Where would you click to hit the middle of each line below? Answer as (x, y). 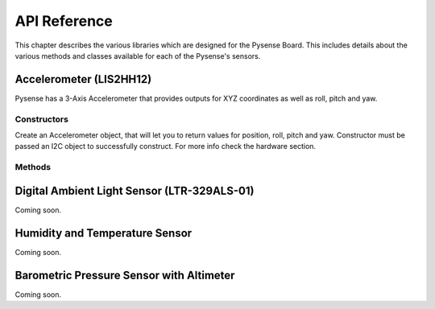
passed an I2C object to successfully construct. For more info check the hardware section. (166, 146)
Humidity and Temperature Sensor (104, 233)
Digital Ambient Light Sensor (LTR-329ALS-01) (135, 190)
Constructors (41, 119)
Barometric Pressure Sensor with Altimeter (125, 275)
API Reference (64, 21)
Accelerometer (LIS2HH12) (83, 79)
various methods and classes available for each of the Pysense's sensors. (138, 56)
